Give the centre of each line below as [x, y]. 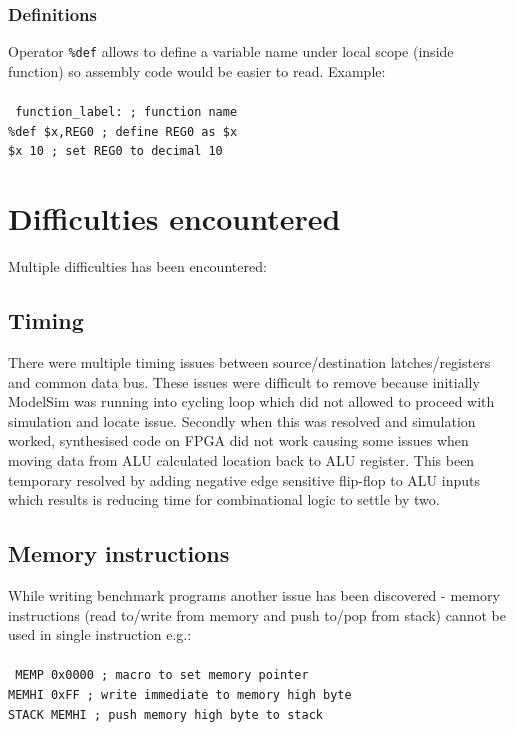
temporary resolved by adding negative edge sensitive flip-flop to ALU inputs [244, 479]
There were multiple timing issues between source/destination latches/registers [249, 361]
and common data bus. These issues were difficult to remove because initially [244, 381]
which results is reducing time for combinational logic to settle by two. [224, 499]
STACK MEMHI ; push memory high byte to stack [165, 714]
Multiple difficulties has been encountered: [137, 266]
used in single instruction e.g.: [100, 634]
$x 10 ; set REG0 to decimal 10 [115, 151]
